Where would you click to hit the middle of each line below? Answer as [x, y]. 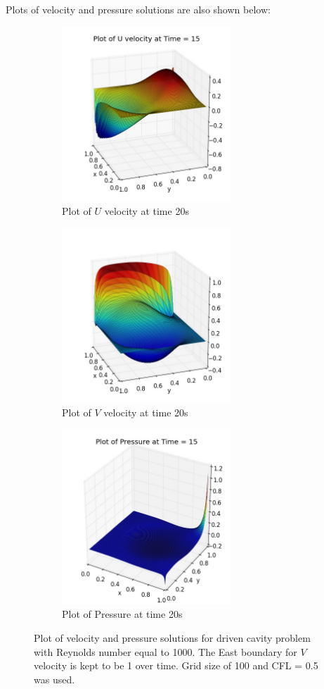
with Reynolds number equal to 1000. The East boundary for [166, 651]
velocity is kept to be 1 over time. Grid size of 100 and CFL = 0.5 [176, 665]
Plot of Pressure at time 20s [122, 614]
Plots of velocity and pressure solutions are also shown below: [138, 9]
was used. [54, 679]
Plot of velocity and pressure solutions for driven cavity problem [172, 637]
